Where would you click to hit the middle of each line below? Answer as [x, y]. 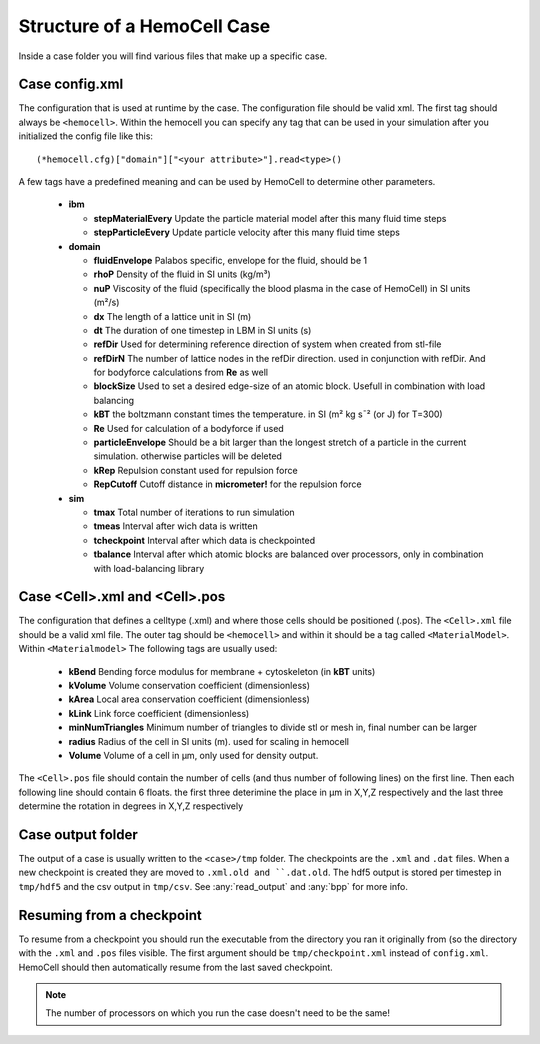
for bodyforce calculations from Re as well [181, 372]
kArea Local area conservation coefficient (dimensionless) [189, 699]
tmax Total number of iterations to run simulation [194, 512]
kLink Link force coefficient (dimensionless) [159, 713]
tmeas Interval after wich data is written [176, 526]
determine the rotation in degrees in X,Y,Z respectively [131, 806]
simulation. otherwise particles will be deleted [187, 456]
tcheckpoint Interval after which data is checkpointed [204, 540]
